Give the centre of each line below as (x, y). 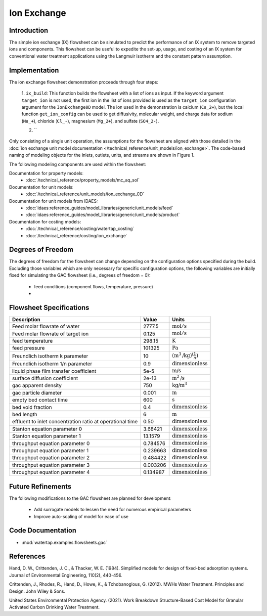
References (27, 556)
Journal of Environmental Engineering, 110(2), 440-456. (66, 575)
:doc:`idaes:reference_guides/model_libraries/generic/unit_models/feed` (99, 208)
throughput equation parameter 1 (50, 450)
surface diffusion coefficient (45, 378)
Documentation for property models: (46, 174)
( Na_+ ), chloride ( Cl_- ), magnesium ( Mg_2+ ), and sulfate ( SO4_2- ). (90, 121)
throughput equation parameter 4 (51, 472)
